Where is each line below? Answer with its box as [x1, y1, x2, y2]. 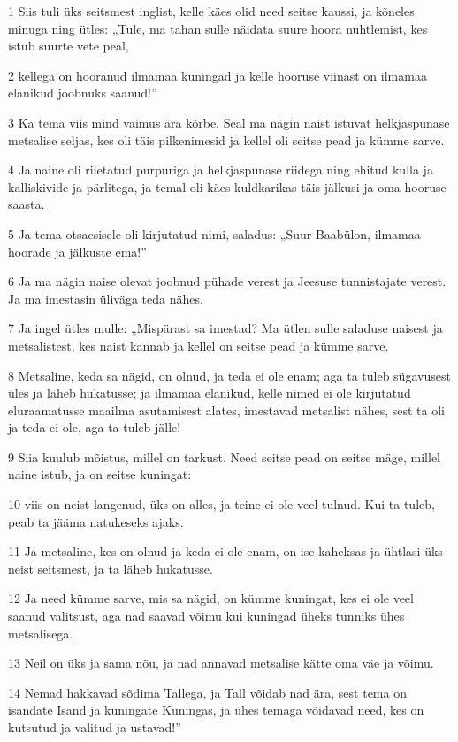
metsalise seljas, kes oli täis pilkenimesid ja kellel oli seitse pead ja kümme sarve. [8, 130, 445, 149]
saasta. [8, 195, 45, 213]
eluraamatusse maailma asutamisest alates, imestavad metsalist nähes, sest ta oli [8, 400, 445, 419]
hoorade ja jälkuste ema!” [8, 242, 147, 260]
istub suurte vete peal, [8, 36, 129, 55]
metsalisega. [8, 623, 73, 642]
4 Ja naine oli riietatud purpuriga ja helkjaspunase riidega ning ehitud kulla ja [8, 160, 433, 179]
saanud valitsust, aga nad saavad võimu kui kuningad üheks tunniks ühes [8, 607, 405, 625]
